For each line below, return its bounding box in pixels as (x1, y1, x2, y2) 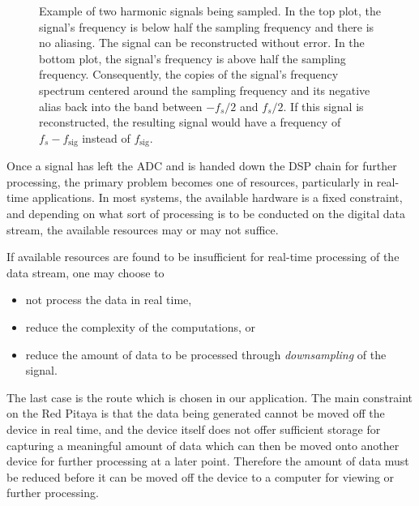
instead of (82, 129, 130, 146)
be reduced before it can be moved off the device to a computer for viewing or (6, 468, 395, 485)
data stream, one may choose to (6, 264, 165, 281)
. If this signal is (283, 97, 364, 114)
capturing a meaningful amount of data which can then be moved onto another (6, 436, 400, 453)
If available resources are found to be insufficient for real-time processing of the (6, 248, 400, 265)
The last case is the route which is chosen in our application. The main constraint (6, 388, 413, 405)
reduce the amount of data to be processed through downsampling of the (25, 345, 387, 362)
